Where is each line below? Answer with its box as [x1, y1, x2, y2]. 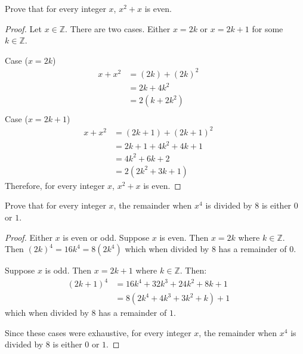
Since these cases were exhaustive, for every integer [5, 326, 191, 339]
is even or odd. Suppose [63, 231, 150, 243]
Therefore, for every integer [5, 179, 105, 191]
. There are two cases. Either [65, 22, 171, 35]
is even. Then [159, 231, 209, 243]
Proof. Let [5, 22, 42, 35]
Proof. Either [5, 231, 52, 243]
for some [252, 22, 283, 35]
